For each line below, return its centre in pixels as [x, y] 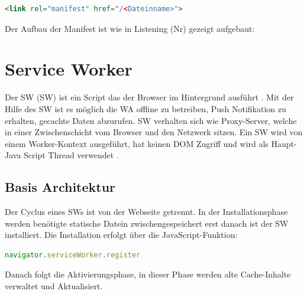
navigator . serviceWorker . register [73, 255]
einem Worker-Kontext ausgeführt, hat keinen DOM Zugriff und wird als [137, 143]
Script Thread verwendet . [71, 155]
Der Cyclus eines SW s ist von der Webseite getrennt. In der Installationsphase [146, 212]
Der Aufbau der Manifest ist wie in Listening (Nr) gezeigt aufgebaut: [130, 28]
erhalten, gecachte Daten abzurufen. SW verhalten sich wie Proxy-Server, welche [151, 120]
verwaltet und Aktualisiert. [54, 286]
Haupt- [284, 143]
